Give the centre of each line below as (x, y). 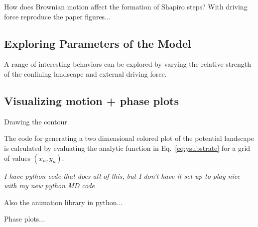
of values (17, 158)
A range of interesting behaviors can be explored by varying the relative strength (128, 64)
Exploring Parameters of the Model (98, 43)
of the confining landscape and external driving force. (85, 73)
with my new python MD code (49, 185)
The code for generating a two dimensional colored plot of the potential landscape (129, 138)
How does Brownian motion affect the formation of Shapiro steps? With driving (126, 6)
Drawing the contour (36, 121)
